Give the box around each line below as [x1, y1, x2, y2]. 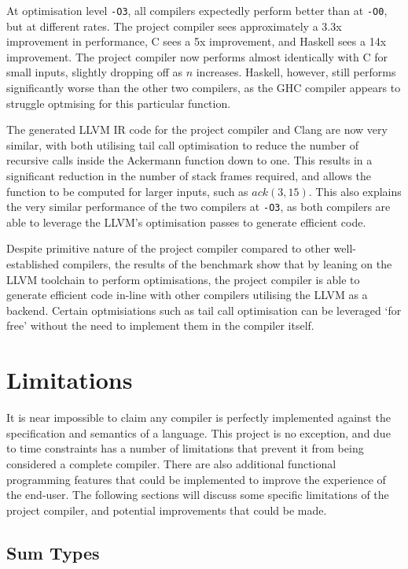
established [6, 256, 60, 272]
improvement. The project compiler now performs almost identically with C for [6, 48, 388, 65]
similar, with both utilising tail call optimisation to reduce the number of [6, 136, 358, 153]
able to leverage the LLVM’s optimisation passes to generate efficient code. [6, 213, 366, 230]
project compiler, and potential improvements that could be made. [6, 501, 327, 518]
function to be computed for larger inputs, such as [6, 183, 248, 199]
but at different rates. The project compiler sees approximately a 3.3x [6, 17, 342, 34]
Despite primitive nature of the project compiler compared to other [6, 240, 330, 257]
